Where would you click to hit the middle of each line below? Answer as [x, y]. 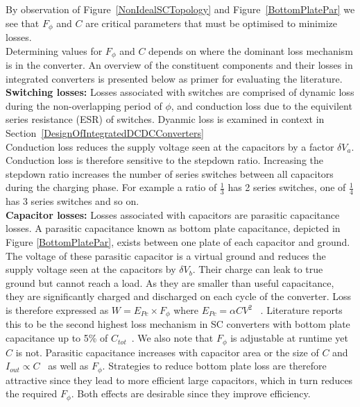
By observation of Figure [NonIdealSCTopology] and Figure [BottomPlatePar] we [180, 9]
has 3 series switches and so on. [72, 201]
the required [32, 393]
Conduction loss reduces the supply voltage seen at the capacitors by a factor [170, 146]
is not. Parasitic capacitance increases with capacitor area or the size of [167, 352]
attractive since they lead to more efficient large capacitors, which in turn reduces [179, 380]
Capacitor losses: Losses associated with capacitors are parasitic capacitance [173, 214]
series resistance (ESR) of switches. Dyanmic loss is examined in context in [165, 119]
